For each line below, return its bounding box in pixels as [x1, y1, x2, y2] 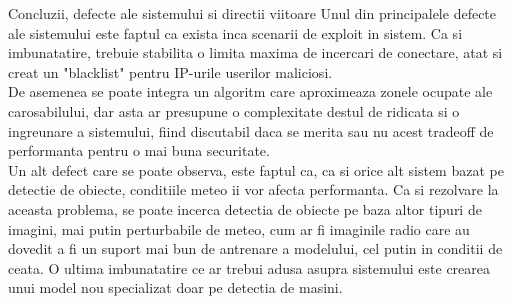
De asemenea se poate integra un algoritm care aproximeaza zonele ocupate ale [8, 81, 493, 102]
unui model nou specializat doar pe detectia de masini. [8, 277, 343, 298]
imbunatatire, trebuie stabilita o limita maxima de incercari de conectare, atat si [8, 42, 503, 63]
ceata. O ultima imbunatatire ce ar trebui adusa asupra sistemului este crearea [8, 257, 491, 278]
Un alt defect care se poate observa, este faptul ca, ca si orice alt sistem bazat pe [8, 159, 504, 180]
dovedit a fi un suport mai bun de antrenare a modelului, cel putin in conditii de [8, 238, 503, 259]
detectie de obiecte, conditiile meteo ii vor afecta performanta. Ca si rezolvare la [8, 179, 499, 200]
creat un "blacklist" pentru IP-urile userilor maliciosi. [8, 61, 333, 82]
